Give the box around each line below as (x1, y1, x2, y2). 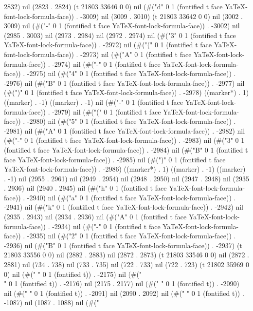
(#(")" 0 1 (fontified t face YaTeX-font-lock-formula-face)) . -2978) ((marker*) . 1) (4, 87, 249, 97)
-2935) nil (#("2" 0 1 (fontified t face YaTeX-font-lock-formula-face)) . (27, 231, 236, 241)
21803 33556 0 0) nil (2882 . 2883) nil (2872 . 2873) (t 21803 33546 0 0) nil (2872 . (4, 250, 249, 260)
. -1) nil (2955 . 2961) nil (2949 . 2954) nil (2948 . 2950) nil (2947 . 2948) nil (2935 (4, 173, 249, 183)
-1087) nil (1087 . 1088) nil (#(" (4, 297, 99, 308)
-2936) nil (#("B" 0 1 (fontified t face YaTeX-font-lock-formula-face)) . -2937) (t (4, 240, 242, 250)
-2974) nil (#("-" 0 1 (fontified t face (52, 58, 161, 69)
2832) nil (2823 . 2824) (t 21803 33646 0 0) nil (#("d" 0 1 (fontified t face (4, 1, 223, 11)
